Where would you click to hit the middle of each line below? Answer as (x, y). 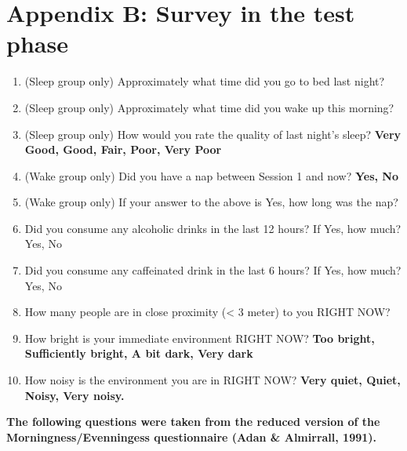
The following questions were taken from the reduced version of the (193, 422)
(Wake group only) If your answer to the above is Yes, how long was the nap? (211, 202)
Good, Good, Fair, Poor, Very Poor (123, 149)
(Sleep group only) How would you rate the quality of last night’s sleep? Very (213, 134)
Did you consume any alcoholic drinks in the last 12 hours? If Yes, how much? (213, 228)
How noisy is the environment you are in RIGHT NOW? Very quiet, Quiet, (213, 380)
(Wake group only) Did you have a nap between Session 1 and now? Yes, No (212, 175)
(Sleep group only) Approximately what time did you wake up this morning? (209, 107)
